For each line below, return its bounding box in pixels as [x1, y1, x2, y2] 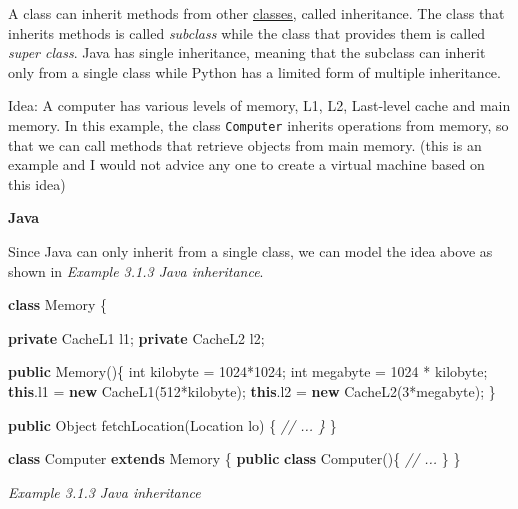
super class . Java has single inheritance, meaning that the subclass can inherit [8, 42, 486, 63]
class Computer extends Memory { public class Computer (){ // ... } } [8, 448, 461, 469]
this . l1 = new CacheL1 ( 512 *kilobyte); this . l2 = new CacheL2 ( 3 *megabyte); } [8, 380, 496, 401]
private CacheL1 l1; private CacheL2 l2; [8, 327, 265, 348]
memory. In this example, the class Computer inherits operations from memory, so [8, 114, 509, 135]
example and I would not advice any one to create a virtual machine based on [8, 154, 485, 175]
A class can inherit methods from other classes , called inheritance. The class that [8, 3, 505, 23]
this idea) [8, 173, 66, 194]
